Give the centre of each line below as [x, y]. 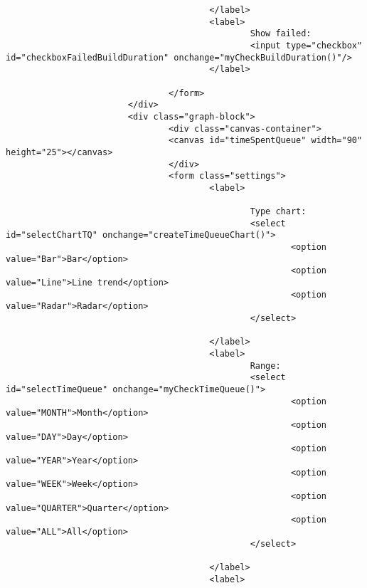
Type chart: [278, 212]
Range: [265, 366]
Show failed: [281, 34]
